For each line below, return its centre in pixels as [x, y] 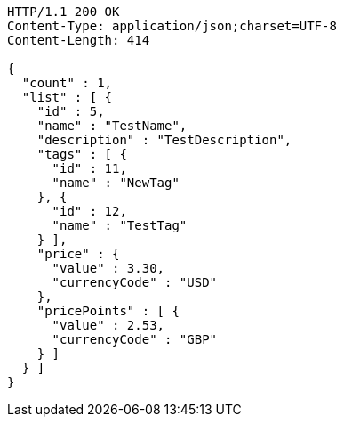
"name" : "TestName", [112, 126]
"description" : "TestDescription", [164, 140]
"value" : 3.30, [108, 268]
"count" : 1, [67, 83]
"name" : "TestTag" [120, 225]
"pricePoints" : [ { [108, 311]
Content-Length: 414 [79, 40]
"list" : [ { [67, 97]
